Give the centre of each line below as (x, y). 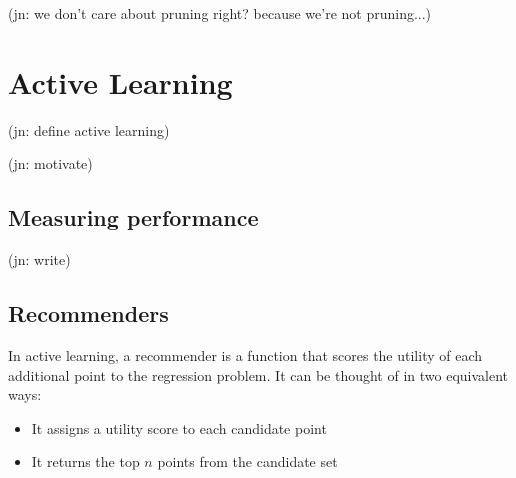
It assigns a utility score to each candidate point (179, 427)
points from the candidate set (247, 461)
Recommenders (88, 313)
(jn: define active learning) (89, 129)
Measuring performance (133, 217)
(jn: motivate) (50, 163)
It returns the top (85, 461)
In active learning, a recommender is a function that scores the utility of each (245, 354)
